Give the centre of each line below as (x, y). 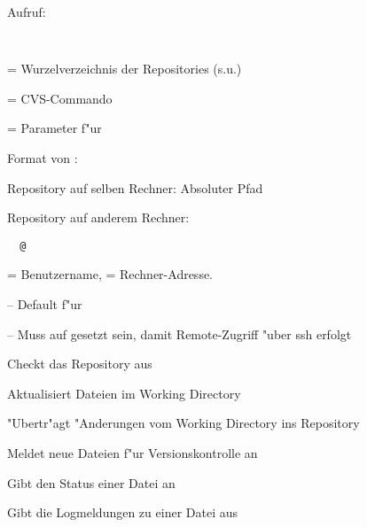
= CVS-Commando (60, 98)
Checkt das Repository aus (80, 364)
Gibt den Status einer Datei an (91, 482)
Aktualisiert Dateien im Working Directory (124, 393)
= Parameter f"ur (55, 128)
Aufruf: (27, 12)
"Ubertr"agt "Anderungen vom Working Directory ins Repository (183, 423)
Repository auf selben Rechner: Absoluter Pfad (135, 187)
